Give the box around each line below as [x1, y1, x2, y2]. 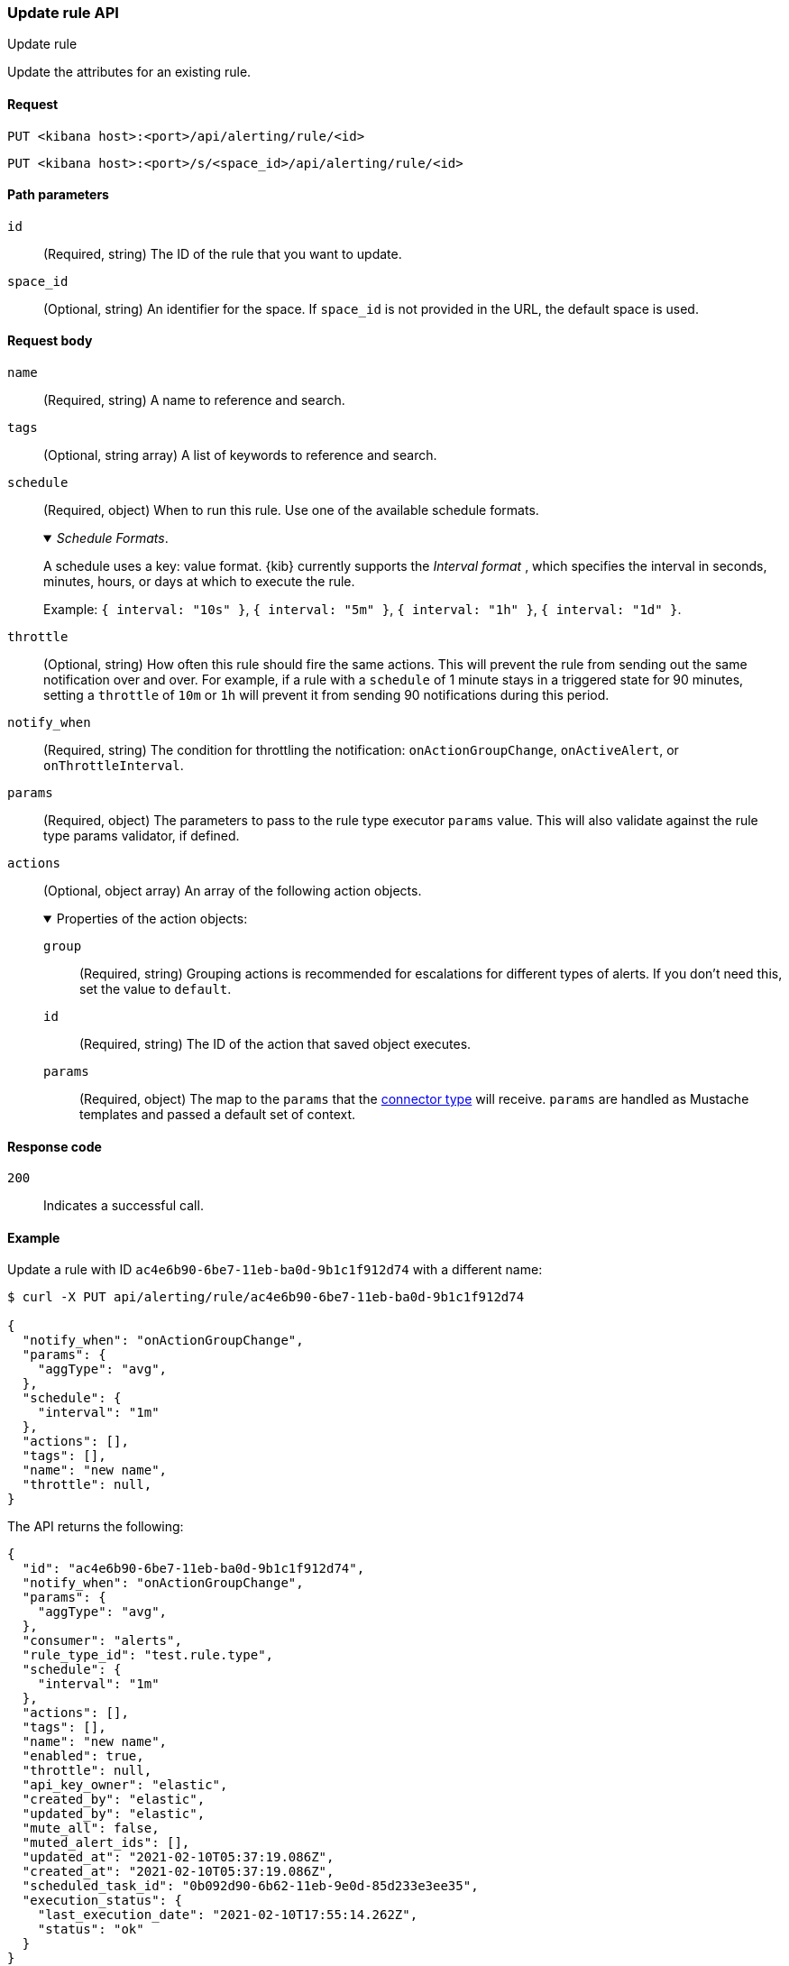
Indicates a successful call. [43, 1198, 204, 1214]
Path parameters [7, 187, 109, 203]
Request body [7, 333, 93, 349]
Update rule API [7, 4, 119, 22]
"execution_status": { [22, 1893, 182, 1908]
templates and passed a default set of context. [79, 1107, 356, 1123]
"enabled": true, [22, 1749, 144, 1764]
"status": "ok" [37, 1922, 144, 1937]
